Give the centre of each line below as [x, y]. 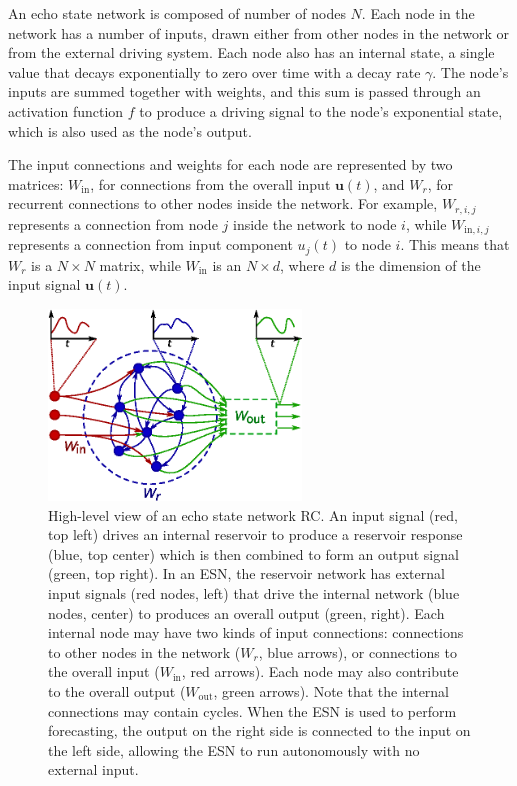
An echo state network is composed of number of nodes [177, 13]
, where [302, 264]
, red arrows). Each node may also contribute [320, 671]
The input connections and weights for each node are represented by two [230, 164]
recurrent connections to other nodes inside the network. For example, [223, 203]
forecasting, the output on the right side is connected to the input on [259, 730]
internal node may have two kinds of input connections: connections [256, 632]
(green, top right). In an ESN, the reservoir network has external [246, 573]
